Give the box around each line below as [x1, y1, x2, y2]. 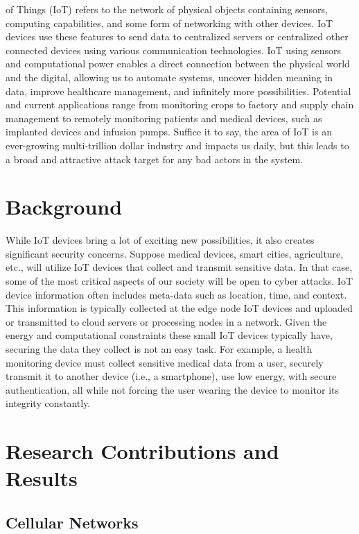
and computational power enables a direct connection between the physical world [6, 56, 350, 71]
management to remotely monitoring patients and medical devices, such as [6, 110, 322, 125]
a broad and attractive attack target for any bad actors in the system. [6, 151, 303, 166]
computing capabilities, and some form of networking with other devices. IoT [6, 15, 333, 30]
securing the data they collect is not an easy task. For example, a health [6, 342, 313, 356]
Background [6, 192, 123, 221]
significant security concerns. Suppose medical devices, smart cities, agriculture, [6, 246, 344, 260]
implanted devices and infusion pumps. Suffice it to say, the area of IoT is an [6, 124, 332, 139]
